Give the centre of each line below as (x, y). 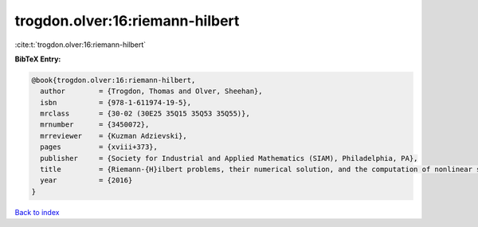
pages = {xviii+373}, (99, 147)
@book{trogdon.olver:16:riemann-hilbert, (114, 80)
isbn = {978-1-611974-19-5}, (116, 102)
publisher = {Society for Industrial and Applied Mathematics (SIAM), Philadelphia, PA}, (229, 158)
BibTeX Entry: (38, 59)
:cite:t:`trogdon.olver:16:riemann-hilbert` (80, 45)
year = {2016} (86, 180)
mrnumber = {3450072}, (95, 125)
